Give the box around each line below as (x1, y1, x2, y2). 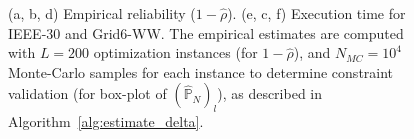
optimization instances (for (93, 42, 258, 63)
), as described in (217, 83, 323, 104)
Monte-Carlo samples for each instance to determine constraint (8, 61, 394, 82)
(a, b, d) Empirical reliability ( (8, 3, 196, 23)
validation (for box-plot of (8, 83, 167, 104)
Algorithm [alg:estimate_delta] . (8, 111, 204, 132)
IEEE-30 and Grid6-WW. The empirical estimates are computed (8, 22, 404, 43)
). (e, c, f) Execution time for (227, 3, 406, 23)
